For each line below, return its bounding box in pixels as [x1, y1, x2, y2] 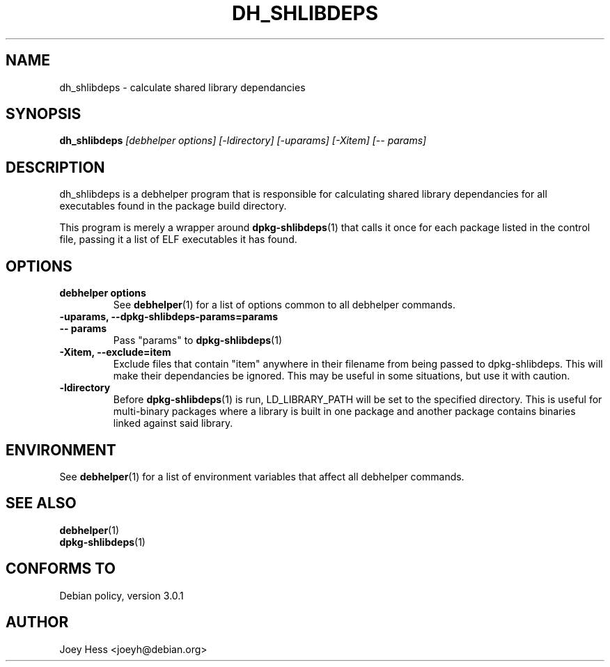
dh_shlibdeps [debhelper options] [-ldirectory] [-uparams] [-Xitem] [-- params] [59, 134, 427, 147]
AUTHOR [6, 613, 69, 631]
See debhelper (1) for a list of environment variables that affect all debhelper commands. [59, 470, 464, 482]
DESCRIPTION [6, 158, 105, 176]
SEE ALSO [6, 494, 77, 512]
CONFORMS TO [6, 560, 116, 578]
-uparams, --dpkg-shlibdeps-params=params [59, 311, 279, 323]
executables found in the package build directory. [59, 200, 287, 212]
